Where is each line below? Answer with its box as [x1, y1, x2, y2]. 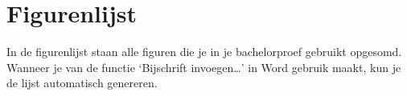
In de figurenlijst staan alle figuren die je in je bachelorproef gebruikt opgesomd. [6, 43, 402, 60]
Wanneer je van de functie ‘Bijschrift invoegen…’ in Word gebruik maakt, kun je [6, 58, 401, 75]
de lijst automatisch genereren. [6, 74, 158, 91]
